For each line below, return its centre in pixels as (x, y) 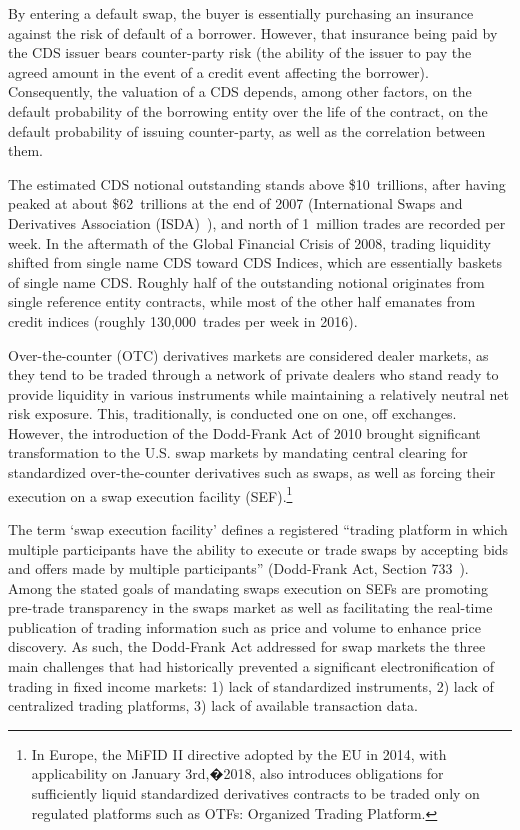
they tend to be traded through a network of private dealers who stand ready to (253, 374)
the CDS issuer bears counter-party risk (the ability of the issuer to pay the (240, 52)
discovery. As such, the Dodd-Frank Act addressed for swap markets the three (247, 646)
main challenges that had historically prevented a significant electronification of (251, 666)
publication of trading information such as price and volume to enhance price (244, 626)
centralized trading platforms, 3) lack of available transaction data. (213, 705)
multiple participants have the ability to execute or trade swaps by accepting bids (258, 548)
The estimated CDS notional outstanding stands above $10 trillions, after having (257, 183)
